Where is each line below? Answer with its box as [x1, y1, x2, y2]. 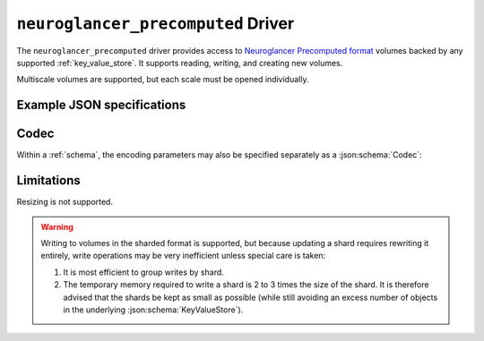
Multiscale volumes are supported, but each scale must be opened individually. [16, 74, 309, 85]
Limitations [16, 173, 81, 188]
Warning [40, 221, 73, 232]
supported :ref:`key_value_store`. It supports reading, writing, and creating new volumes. [16, 57, 343, 68]
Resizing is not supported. [16, 197, 114, 208]
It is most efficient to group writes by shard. [63, 267, 224, 277]
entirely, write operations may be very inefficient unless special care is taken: [40, 251, 326, 261]
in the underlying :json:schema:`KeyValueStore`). [63, 304, 244, 315]
